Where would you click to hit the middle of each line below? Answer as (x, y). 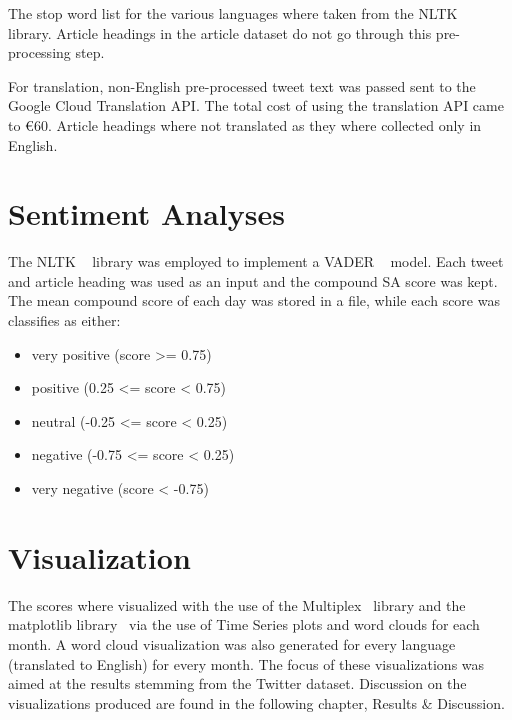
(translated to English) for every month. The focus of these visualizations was (246, 663)
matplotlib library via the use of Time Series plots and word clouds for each (244, 624)
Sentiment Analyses (146, 213)
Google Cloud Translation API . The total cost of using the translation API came (256, 105)
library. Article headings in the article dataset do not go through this (220, 32)
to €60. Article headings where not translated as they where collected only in (245, 124)
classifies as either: (64, 320)
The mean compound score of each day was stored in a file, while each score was (254, 300)
